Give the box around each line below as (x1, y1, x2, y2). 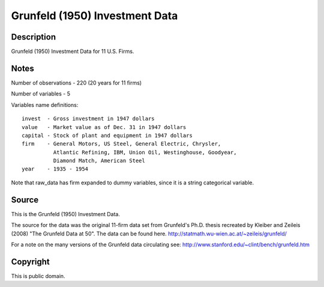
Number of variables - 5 (11, 90, 71, 97)
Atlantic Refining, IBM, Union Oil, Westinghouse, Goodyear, (53, 149, 237, 156)
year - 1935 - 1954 (22, 166, 89, 172)
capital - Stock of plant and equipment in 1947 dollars (22, 132, 193, 139)
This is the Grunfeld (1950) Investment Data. (11, 210, 120, 217)
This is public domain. (11, 272, 65, 279)
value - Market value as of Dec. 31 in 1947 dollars (22, 124, 187, 130)
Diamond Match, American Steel (53, 157, 145, 165)
